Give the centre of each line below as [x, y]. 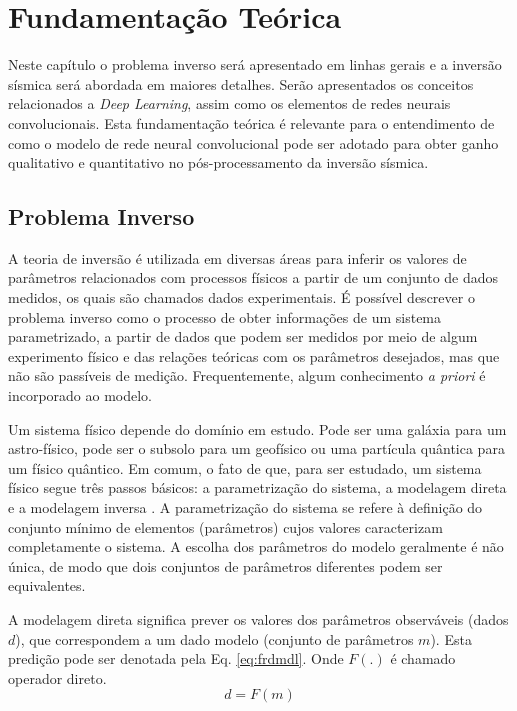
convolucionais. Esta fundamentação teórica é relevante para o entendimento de [251, 122]
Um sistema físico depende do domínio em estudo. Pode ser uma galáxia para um [257, 428]
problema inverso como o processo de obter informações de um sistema [225, 316]
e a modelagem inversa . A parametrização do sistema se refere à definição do [245, 507]
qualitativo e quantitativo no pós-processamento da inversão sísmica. [218, 162]
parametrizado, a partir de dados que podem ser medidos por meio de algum [243, 336]
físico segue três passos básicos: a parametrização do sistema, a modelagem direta [257, 487]
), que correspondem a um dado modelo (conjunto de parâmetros [214, 638]
